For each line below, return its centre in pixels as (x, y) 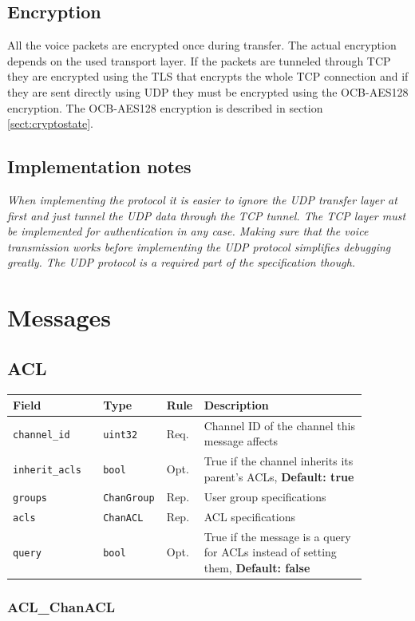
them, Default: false (257, 567)
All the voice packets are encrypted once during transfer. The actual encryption (202, 45)
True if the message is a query (277, 536)
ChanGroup (129, 498)
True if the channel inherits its (279, 461)
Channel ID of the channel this (279, 425)
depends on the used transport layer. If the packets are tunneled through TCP (199, 60)
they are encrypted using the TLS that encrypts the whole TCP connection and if (208, 76)
